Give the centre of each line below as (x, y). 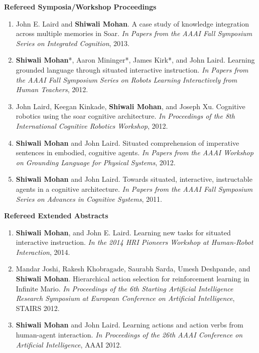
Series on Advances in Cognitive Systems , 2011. (89, 199)
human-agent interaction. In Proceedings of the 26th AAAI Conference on (129, 335)
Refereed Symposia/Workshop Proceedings (80, 7)
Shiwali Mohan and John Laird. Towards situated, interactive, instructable (134, 179)
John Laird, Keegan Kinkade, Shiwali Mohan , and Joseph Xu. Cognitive (131, 106)
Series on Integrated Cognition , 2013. (73, 43)
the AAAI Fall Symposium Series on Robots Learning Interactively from (126, 79)
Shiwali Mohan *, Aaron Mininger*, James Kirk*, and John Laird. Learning (135, 60)
